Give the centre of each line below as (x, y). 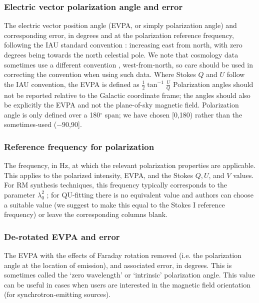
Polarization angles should (213, 84)
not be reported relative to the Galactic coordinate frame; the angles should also (127, 95)
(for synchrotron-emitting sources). (57, 294)
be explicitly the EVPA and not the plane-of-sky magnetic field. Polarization (121, 105)
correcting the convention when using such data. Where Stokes (100, 74)
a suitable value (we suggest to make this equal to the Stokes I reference (114, 204)
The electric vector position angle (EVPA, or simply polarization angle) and (120, 25)
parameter (20, 194)
